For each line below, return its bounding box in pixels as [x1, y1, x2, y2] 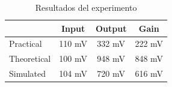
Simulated [9, 67, 46, 80]
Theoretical [9, 52, 51, 65]
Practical [9, 37, 42, 50]
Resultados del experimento [35, 1, 137, 13]
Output [95, 22, 127, 34]
